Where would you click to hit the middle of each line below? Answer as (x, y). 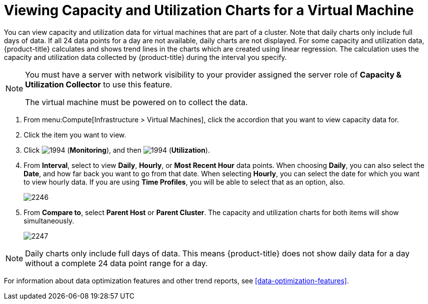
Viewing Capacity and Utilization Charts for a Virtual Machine (209, 10)
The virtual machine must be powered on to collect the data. (137, 102)
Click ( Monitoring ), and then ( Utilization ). (117, 150)
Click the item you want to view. (75, 135)
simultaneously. (49, 221)
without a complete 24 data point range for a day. (116, 263)
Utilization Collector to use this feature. (99, 84)
